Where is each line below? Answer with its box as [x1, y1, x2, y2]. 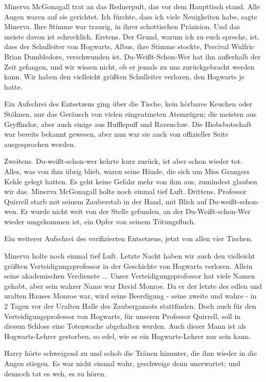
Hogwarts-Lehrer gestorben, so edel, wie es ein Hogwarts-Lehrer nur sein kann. [4, 330, 251, 341]
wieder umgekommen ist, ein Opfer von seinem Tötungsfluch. [4, 216, 196, 226]
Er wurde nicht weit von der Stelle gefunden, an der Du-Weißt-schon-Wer [20, 206, 251, 217]
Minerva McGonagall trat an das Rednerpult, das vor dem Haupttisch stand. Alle [4, 1, 260, 11]
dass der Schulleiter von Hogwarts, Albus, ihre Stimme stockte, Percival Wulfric [4, 41, 254, 52]
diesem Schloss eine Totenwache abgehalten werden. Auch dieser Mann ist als [4, 321, 247, 331]
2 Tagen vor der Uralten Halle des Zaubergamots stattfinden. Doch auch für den [4, 301, 256, 311]
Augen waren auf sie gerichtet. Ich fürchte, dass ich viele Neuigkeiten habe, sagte [4, 11, 257, 22]
